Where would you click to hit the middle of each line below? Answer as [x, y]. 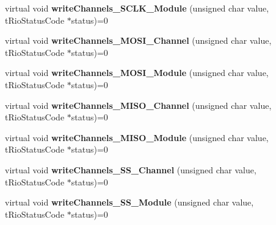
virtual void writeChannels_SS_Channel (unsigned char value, [131, 169]
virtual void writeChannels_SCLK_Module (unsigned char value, [137, 8]
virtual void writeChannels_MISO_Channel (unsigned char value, [138, 105]
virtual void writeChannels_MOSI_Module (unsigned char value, [137, 73]
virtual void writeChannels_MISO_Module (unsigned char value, [137, 137]
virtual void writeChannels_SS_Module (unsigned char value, [129, 202]
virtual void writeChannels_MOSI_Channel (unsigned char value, [138, 40]
